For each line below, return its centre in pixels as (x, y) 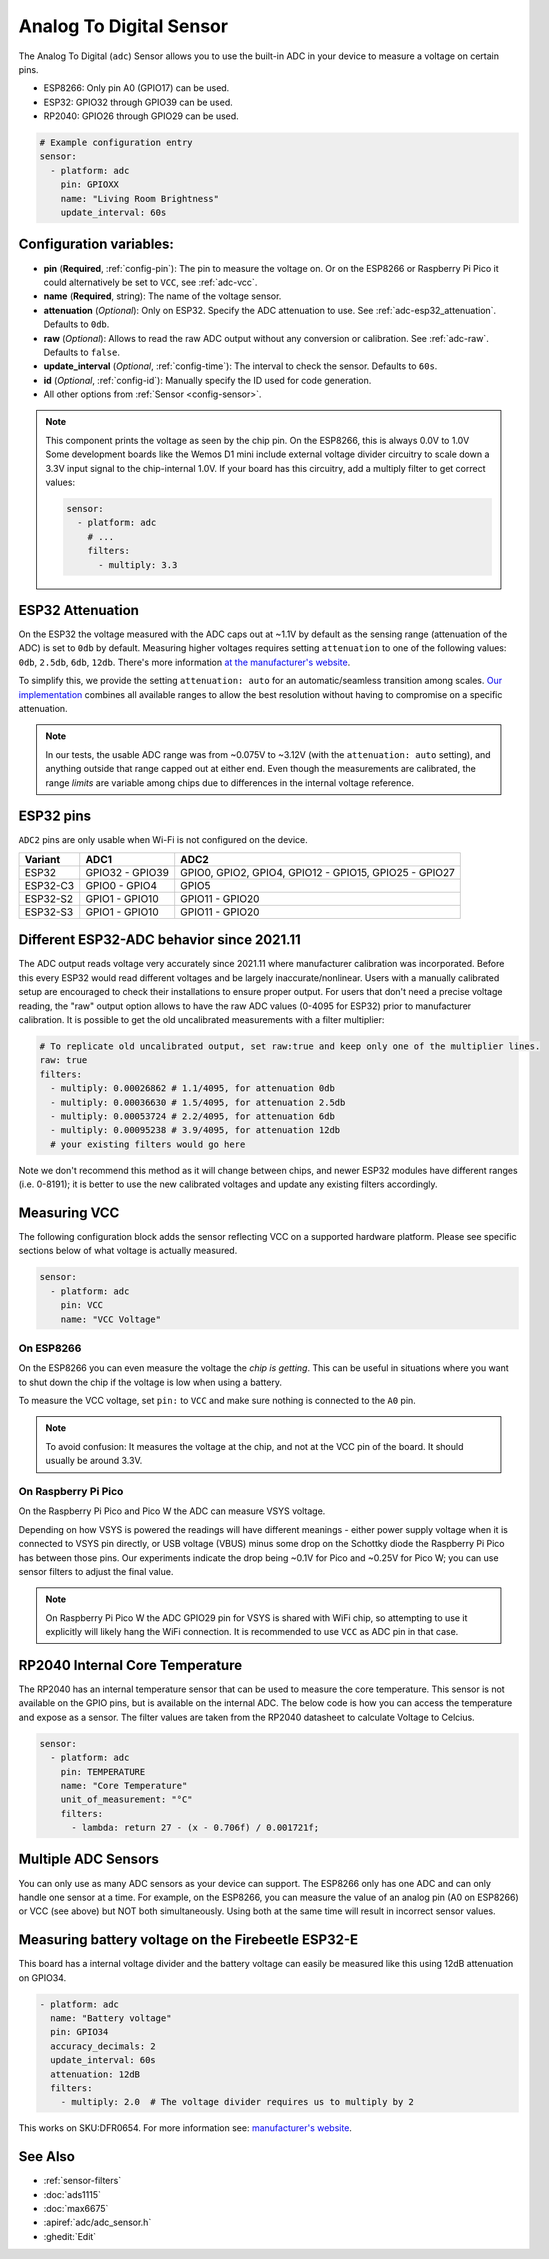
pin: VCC (82, 1305)
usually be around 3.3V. (94, 1461)
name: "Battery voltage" (111, 2018)
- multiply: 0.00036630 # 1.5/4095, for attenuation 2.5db (198, 1102)
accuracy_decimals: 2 (103, 2046)
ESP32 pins (55, 816)
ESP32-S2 (49, 898)
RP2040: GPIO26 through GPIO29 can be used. (141, 116)
